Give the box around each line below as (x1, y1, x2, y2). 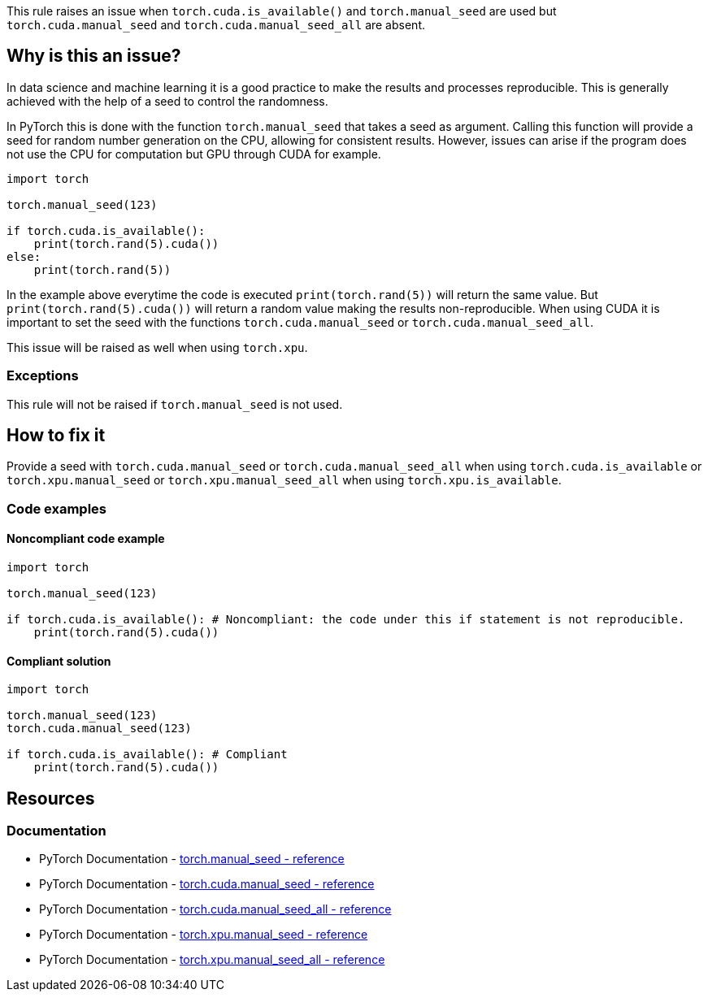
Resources (7, 788, 95, 809)
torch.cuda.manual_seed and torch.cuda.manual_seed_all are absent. (7, 18, 425, 32)
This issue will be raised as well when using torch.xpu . (7, 340, 308, 354)
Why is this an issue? (7, 46, 181, 67)
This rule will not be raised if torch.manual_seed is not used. (7, 397, 343, 411)
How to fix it (7, 425, 106, 446)
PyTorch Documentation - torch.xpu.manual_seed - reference (39, 927, 368, 942)
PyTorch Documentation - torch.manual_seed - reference (39, 852, 345, 866)
